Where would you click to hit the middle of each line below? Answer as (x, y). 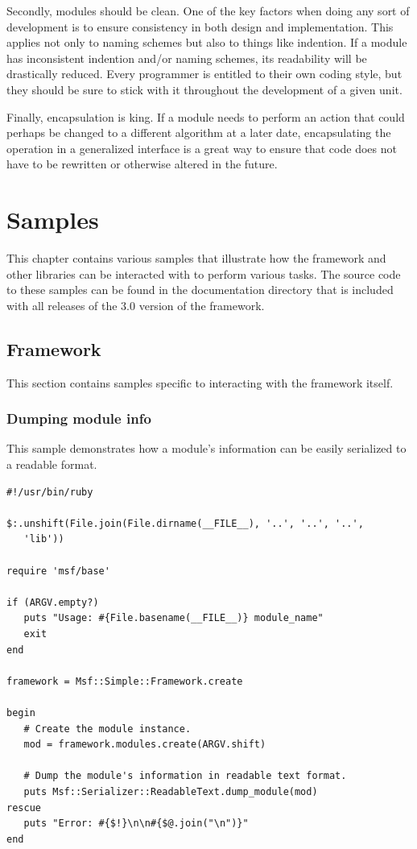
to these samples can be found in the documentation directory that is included (200, 290)
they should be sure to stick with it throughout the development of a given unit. (204, 89)
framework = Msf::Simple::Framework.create (125, 681)
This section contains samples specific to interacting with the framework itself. (200, 382)
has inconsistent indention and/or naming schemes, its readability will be (187, 58)
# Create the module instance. (107, 729)
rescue (24, 808)
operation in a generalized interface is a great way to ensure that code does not (202, 148)
